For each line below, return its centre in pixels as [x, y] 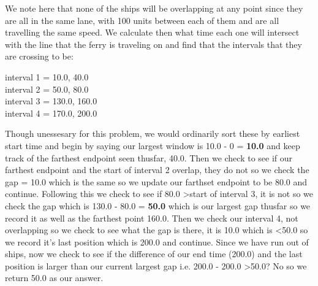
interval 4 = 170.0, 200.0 [51, 113]
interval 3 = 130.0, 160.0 [51, 101]
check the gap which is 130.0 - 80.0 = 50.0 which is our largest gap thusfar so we [158, 205]
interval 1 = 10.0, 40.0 [47, 76]
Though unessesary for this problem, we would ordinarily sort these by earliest [153, 133]
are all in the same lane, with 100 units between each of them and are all [142, 20]
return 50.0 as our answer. [54, 278]
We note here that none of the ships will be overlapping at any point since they [154, 8]
